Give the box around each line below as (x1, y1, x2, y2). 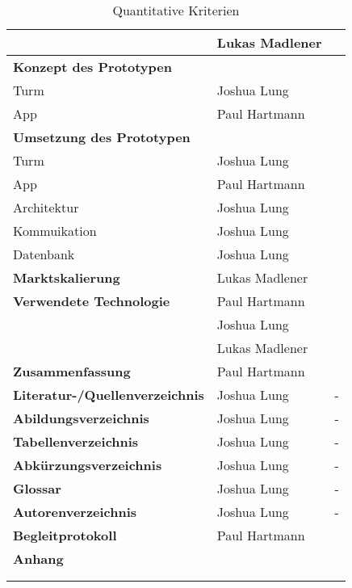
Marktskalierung (13, 268, 120, 287)
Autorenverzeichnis (13, 502, 137, 521)
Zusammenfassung (13, 362, 131, 380)
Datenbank (13, 245, 75, 263)
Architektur (13, 198, 79, 216)
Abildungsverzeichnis (13, 409, 149, 427)
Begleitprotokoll (13, 526, 117, 544)
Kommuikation (13, 221, 97, 240)
